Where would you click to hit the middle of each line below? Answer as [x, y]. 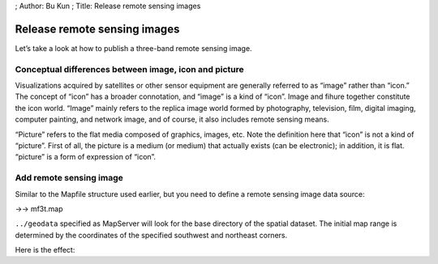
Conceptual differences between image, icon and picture [130, 69]
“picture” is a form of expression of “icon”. [86, 157]
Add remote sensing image [69, 178]
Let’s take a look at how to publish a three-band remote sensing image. [133, 48]
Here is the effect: [45, 250]
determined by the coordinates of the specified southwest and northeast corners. [151, 235]
